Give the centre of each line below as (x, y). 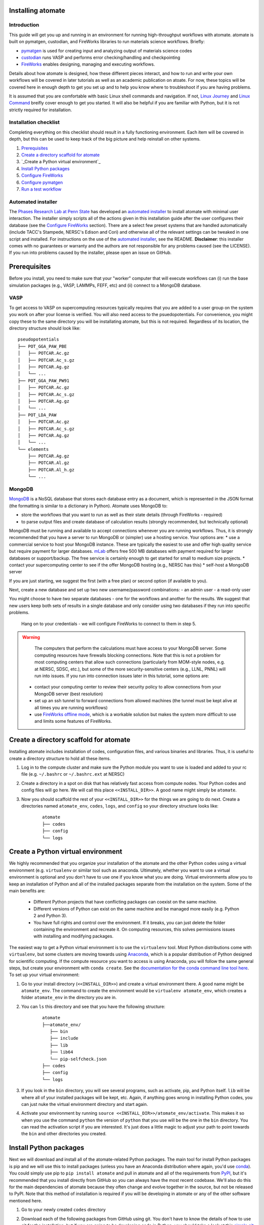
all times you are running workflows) (71, 708)
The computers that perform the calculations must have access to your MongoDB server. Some (131, 648)
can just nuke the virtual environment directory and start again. (85, 1104)
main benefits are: (27, 891)
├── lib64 (61, 1052)
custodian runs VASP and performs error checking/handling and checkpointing (101, 57)
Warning (31, 637)
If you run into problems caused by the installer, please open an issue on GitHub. (90, 253)
